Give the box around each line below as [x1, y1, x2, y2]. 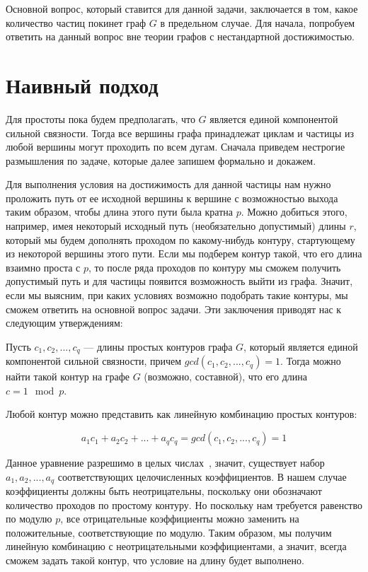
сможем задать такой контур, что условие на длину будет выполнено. [6, 553, 304, 568]
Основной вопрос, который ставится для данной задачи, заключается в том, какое [6, 1, 358, 16]
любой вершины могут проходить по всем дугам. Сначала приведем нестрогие [6, 139, 345, 154]
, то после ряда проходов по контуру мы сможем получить [88, 259, 341, 274]
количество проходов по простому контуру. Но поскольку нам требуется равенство [6, 497, 363, 512]
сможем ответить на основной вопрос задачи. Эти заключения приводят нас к [6, 301, 342, 316]
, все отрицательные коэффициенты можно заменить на [60, 511, 299, 526]
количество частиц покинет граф [6, 15, 146, 30]
